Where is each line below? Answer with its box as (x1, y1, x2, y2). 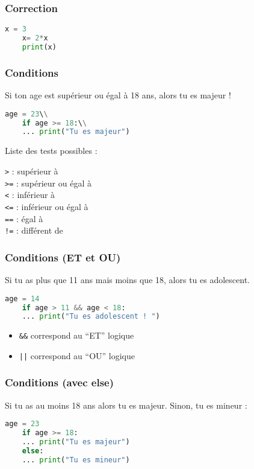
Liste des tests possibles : (5, 144, 98, 157)
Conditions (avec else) (5, 375, 114, 390)
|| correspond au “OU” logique (19, 349, 135, 362)
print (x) (22, 42, 57, 51)
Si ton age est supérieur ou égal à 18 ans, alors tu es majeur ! (5, 89, 231, 101)
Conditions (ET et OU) (5, 249, 121, 264)
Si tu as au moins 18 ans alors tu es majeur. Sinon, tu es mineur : (5, 398, 247, 411)
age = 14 (5, 294, 40, 303)
